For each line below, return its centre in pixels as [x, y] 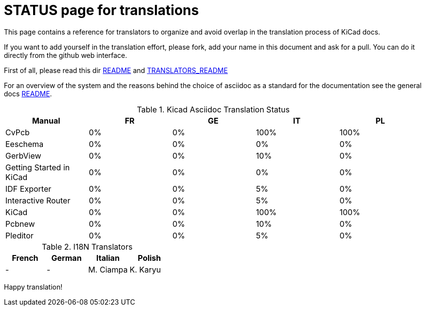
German [66, 258]
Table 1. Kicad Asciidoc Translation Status [213, 109]
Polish [149, 258]
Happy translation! [33, 287]
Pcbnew [20, 224]
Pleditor [19, 235]
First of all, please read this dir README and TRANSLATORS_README [116, 70]
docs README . [28, 93]
